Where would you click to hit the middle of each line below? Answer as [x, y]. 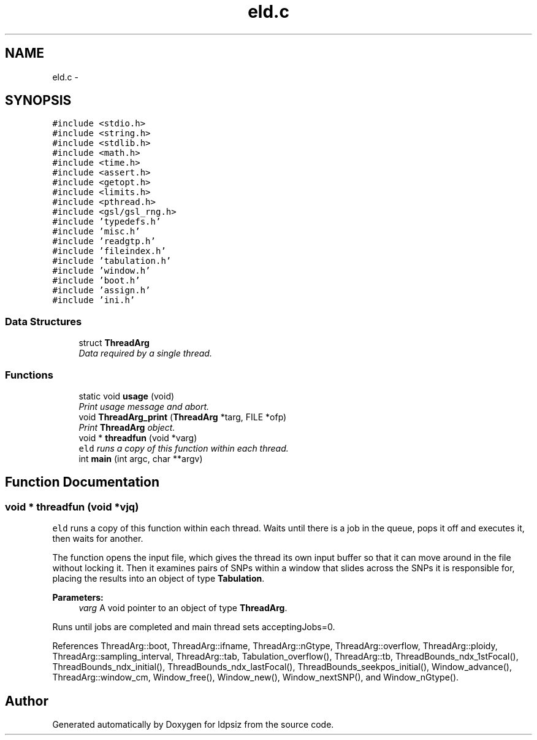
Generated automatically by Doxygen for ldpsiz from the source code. [193, 724]
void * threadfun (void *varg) [138, 437]
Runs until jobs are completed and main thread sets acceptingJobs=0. [194, 627]
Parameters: [78, 598]
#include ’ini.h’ [94, 300]
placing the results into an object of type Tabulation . [158, 579]
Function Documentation [82, 482]
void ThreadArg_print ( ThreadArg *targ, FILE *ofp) [183, 417]
